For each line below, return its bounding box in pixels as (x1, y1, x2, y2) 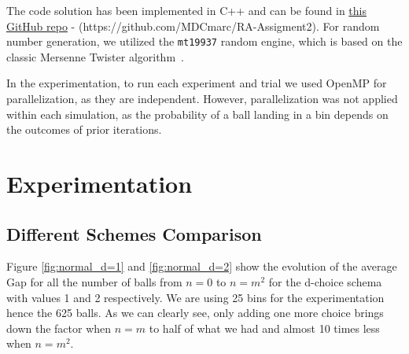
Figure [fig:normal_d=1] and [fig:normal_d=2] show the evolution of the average (6, 258, 397, 275)
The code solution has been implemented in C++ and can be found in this (6, 2, 367, 18)
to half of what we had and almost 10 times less (149, 319, 380, 336)
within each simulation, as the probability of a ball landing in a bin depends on (6, 105, 389, 122)
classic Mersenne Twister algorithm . (6, 48, 184, 65)
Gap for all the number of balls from (6, 273, 182, 289)
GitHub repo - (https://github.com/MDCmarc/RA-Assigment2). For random (6, 17, 380, 34)
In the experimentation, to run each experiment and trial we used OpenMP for (6, 75, 387, 91)
